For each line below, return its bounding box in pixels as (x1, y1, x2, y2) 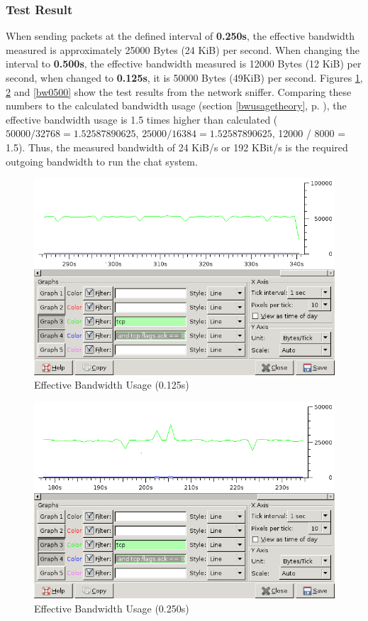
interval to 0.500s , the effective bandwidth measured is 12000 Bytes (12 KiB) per (6, 56, 362, 71)
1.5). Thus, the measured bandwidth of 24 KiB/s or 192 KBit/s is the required (6, 139, 348, 154)
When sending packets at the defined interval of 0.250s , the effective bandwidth (6, 28, 355, 43)
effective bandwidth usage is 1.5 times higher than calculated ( (6, 112, 278, 126)
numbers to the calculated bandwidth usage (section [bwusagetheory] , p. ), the (6, 98, 347, 113)
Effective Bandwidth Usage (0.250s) (34, 600, 189, 615)
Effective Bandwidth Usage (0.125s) (34, 377, 189, 392)
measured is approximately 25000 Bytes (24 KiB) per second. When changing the (6, 42, 359, 57)
